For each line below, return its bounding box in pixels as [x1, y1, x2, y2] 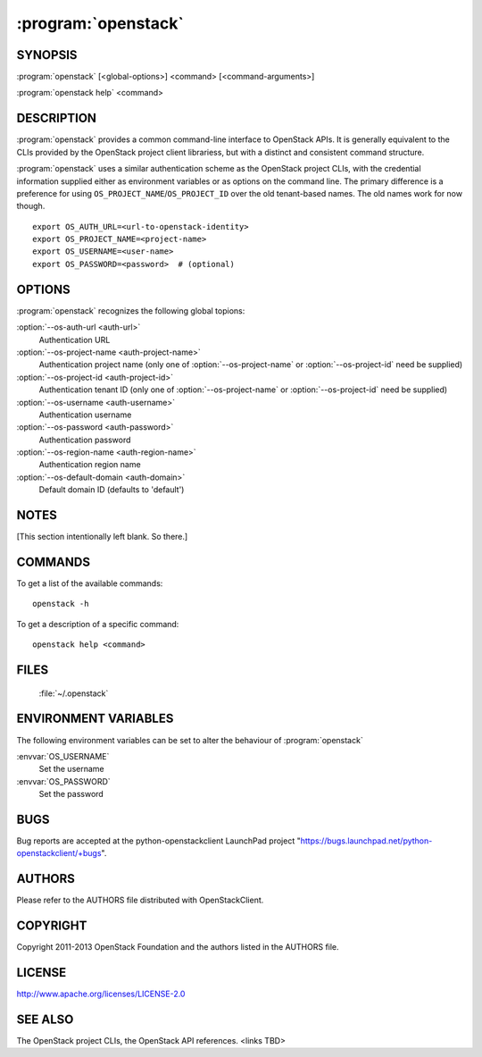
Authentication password [38, 434, 131, 445]
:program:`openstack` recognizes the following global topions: [16, 305, 245, 316]
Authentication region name [38, 459, 142, 470]
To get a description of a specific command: [16, 618, 179, 629]
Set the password [38, 789, 104, 800]
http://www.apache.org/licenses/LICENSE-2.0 [16, 988, 186, 1000]
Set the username [38, 764, 104, 775]
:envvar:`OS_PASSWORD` [16, 776, 111, 786]
